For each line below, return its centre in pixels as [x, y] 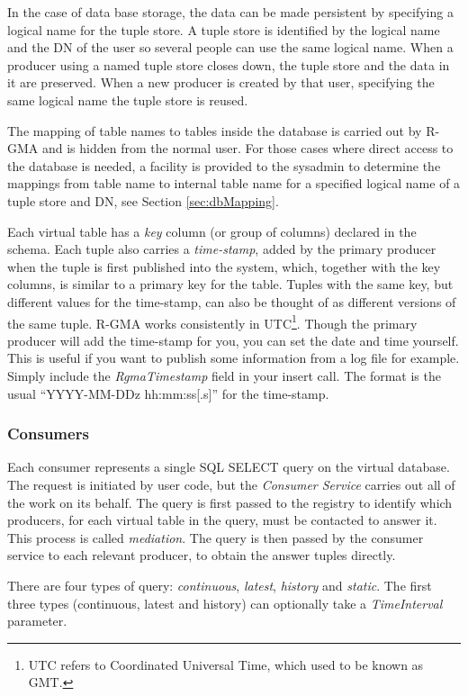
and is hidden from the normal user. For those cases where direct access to [247, 148]
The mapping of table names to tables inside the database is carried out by [215, 130]
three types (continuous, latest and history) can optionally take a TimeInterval [225, 603]
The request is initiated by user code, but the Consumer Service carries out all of [231, 484]
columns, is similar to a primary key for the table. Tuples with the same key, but [230, 284]
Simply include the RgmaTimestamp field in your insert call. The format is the [224, 375]
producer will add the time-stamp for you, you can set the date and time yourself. [233, 340]
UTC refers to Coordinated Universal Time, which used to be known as [226, 664]
